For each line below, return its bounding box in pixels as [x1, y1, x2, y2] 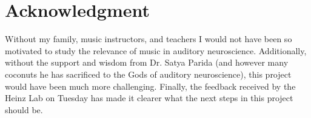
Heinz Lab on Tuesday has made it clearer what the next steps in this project [5, 92, 293, 104]
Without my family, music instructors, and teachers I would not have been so [5, 33, 292, 45]
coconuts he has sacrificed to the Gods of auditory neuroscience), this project [5, 67, 292, 80]
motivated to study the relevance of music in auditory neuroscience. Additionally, [5, 44, 307, 57]
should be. [5, 103, 43, 116]
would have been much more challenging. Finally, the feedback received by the [5, 79, 296, 92]
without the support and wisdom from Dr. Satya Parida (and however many [5, 56, 289, 69]
